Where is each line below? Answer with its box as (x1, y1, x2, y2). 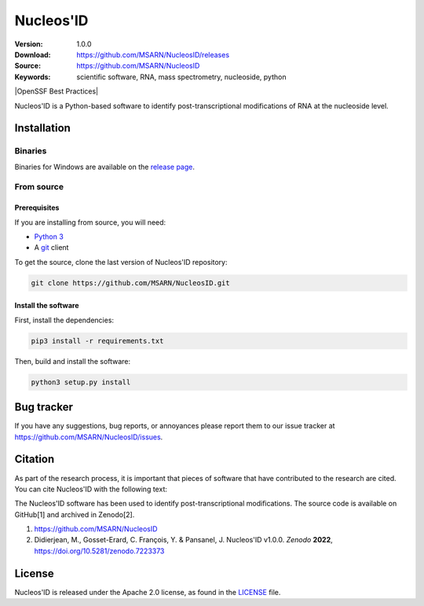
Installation (14, 122, 71, 135)
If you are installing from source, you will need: (14, 217, 166, 227)
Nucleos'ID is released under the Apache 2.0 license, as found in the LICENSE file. (14, 587, 281, 597)
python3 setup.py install (31, 377, 131, 387)
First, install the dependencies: (14, 315, 114, 325)
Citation (14, 453, 55, 466)
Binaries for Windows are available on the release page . (14, 162, 196, 171)
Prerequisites (14, 203, 60, 212)
